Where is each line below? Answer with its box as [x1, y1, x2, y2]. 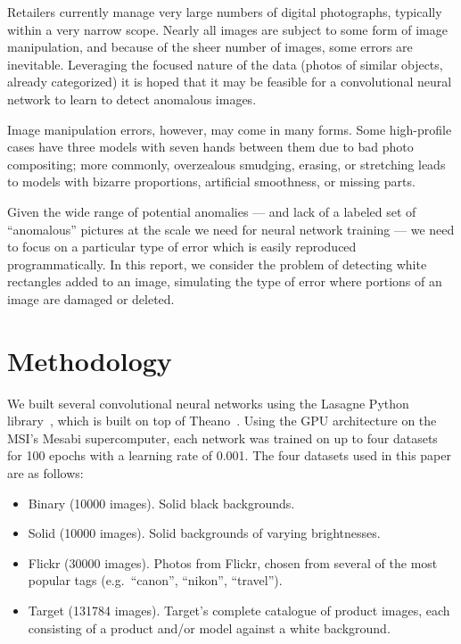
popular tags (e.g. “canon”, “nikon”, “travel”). [28, 571, 283, 590]
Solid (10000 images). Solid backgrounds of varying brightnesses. [28, 524, 381, 542]
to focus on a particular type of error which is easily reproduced [7, 237, 357, 256]
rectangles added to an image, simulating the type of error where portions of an [7, 272, 442, 291]
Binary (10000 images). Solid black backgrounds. [28, 493, 295, 512]
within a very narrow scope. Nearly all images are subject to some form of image [7, 20, 448, 38]
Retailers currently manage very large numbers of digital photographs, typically [7, 3, 442, 21]
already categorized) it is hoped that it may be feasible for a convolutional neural [7, 72, 452, 91]
